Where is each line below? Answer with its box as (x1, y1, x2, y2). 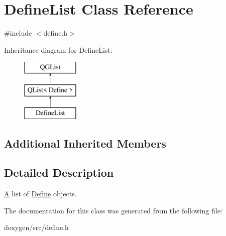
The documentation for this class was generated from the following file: (4, 205, 222, 215)
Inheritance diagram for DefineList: (4, 44, 112, 55)
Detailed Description (4, 165, 114, 180)
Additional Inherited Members (4, 135, 166, 151)
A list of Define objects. (4, 188, 77, 199)
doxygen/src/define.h (4, 222, 69, 232)
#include (4, 28, 32, 38)
